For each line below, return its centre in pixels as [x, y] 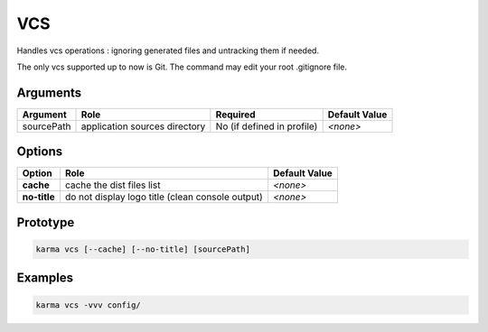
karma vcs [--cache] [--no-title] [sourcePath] [143, 249]
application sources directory [143, 126]
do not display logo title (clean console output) [164, 197]
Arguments [49, 92]
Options [40, 152]
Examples [45, 278]
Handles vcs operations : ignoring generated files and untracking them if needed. [168, 51]
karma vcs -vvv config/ [89, 305]
